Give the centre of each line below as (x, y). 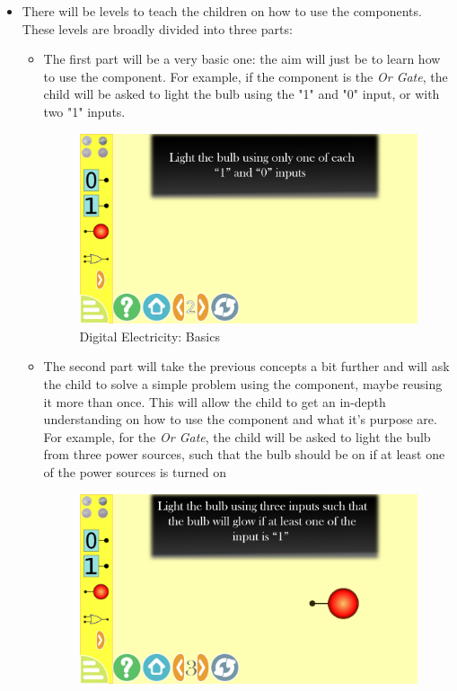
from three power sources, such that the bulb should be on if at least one (244, 454)
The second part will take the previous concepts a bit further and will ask (246, 366)
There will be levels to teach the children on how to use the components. (222, 11)
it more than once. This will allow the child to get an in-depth (215, 401)
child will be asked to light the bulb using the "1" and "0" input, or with (242, 94)
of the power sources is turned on (135, 472)
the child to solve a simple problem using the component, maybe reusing (243, 384)
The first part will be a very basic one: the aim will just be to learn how (242, 59)
